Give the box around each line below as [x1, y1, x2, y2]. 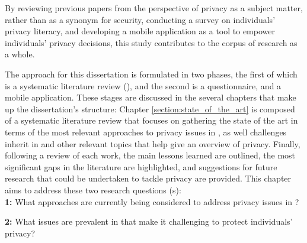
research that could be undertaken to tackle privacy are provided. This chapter [5, 172, 292, 184]
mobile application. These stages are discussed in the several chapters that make [5, 91, 296, 103]
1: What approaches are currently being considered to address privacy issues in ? [5, 195, 299, 208]
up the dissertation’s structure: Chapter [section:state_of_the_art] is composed [5, 102, 295, 115]
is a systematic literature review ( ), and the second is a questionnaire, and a [5, 79, 282, 92]
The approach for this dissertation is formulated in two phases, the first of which [5, 67, 298, 80]
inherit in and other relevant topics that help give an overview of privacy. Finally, [5, 137, 300, 150]
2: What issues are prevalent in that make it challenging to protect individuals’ [5, 215, 293, 228]
